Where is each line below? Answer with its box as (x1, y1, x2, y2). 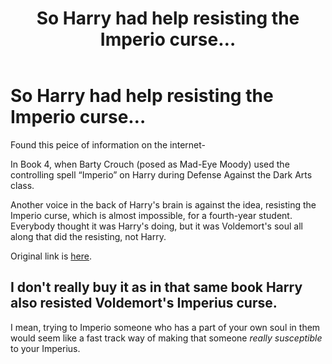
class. (10, 179, 35, 191)
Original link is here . (10, 250, 93, 262)
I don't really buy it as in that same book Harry (10, 279, 303, 296)
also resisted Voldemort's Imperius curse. (10, 295, 278, 312)
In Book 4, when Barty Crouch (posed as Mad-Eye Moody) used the (10, 158, 290, 170)
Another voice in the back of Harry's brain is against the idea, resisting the (10, 198, 317, 211)
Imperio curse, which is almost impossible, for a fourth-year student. (10, 209, 293, 221)
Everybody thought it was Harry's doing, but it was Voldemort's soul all (10, 220, 303, 232)
